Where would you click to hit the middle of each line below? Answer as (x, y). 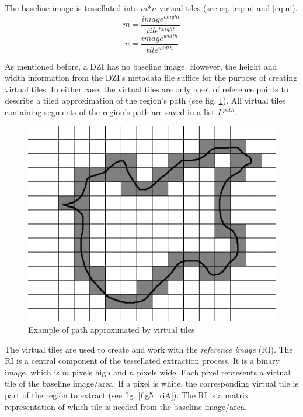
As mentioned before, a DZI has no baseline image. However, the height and (141, 66)
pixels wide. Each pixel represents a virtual (214, 372)
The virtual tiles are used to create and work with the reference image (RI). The (149, 349)
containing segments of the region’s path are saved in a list (110, 112)
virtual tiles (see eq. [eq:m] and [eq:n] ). (228, 8)
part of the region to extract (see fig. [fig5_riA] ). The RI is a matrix (127, 395)
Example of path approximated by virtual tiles (112, 330)
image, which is (32, 372)
